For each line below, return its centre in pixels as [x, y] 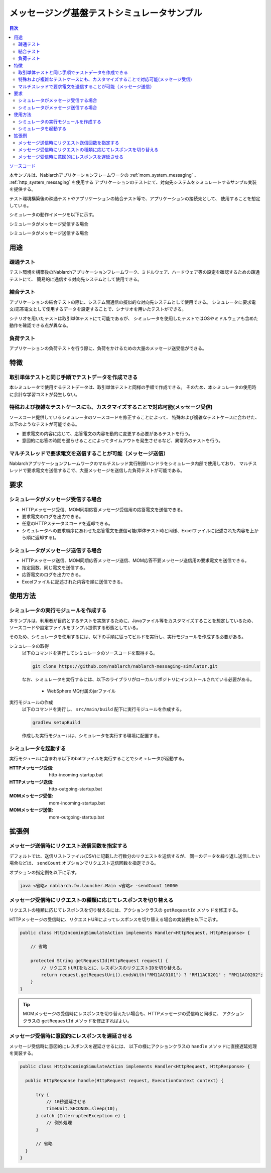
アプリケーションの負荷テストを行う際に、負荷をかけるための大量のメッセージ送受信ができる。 [108, 348]
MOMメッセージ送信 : [31, 810]
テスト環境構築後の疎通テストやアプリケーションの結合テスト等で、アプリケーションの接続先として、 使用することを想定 [135, 198]
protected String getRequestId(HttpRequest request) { [99, 961]
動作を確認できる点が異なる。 [40, 325]
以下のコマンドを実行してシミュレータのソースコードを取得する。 [90, 653]
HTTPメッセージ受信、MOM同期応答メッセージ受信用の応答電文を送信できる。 [104, 509]
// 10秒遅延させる [66, 1101]
